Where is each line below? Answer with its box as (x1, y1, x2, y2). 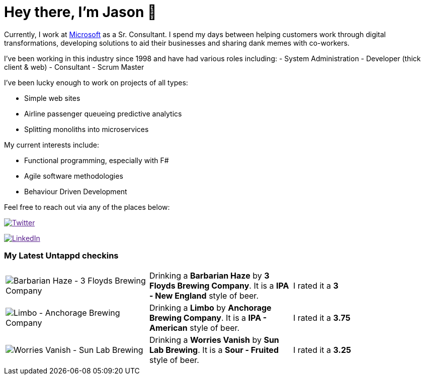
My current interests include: (4, 140, 99, 149)
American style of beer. (149, 322, 240, 333)
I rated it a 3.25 (293, 344, 351, 355)
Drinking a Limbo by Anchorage (149, 302, 272, 313)
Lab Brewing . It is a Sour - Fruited (149, 344, 279, 355)
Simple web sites (24, 93, 80, 102)
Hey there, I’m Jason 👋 (4, 4, 157, 21)
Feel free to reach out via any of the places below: (4, 202, 170, 211)
